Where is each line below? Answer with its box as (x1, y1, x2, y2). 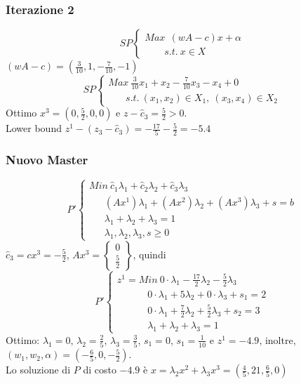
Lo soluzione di (6, 362, 71, 377)
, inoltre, (259, 332, 296, 347)
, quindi (133, 246, 166, 261)
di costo (83, 362, 116, 377)
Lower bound (6, 121, 62, 135)
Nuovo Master (6, 151, 88, 168)
